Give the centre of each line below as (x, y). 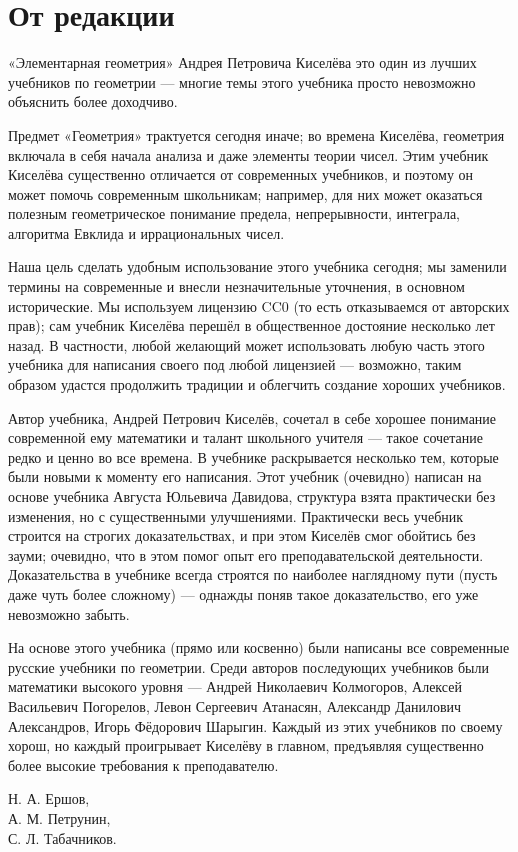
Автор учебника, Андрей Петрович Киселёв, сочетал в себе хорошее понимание (252, 417)
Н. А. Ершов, (49, 798)
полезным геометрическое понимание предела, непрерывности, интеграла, (234, 213)
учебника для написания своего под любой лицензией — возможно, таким (235, 364)
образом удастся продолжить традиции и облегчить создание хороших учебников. (257, 384)
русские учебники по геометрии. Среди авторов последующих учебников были (248, 666)
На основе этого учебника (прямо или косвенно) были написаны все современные (259, 647)
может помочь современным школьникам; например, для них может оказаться (245, 193)
